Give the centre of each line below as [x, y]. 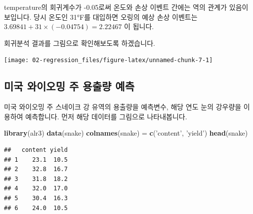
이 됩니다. [139, 26]
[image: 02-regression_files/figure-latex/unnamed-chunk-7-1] [108, 60]
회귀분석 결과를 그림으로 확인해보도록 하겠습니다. [80, 43]
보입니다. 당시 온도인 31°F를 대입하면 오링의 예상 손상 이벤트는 [101, 17]
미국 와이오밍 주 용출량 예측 [69, 86]
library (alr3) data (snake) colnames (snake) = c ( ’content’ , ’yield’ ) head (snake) [126, 133]
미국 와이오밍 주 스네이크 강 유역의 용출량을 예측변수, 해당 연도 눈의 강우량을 [123, 107]
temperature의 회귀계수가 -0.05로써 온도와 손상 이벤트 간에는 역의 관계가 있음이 [126, 7]
